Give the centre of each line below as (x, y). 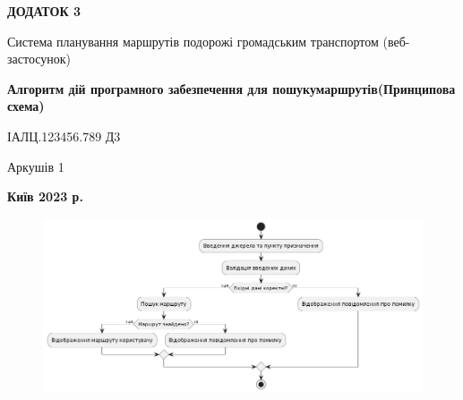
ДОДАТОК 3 (44, 11)
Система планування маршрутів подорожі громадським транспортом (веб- (209, 41)
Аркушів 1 (36, 166)
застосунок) (39, 59)
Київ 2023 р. (45, 196)
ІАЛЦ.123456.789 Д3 (64, 136)
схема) (26, 106)
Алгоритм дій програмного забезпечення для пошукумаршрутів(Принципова (231, 88)
